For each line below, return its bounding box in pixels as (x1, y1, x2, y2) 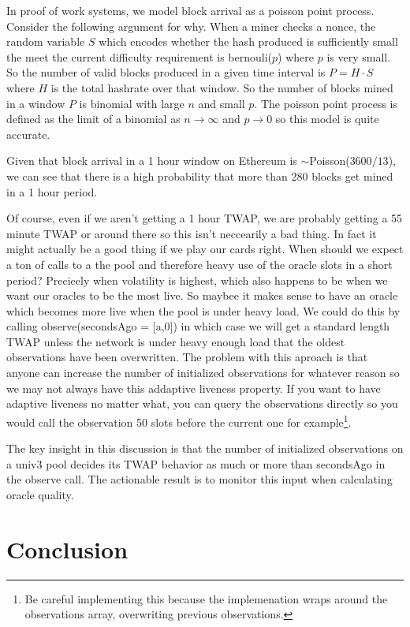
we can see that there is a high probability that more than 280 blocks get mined (6, 167, 393, 184)
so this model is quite (275, 110, 379, 127)
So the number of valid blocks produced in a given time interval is (6, 64, 326, 80)
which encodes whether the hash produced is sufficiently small (99, 33, 398, 50)
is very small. (326, 48, 391, 65)
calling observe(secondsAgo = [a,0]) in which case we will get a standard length (6, 318, 390, 334)
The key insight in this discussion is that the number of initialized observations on (6, 440, 404, 457)
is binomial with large (79, 95, 184, 111)
